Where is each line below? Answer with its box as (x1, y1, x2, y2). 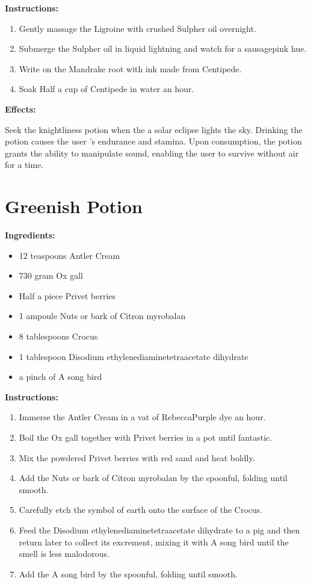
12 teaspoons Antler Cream (19, 249, 120, 261)
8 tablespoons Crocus (19, 330, 98, 343)
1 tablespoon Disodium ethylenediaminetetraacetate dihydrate (19, 350, 248, 362)
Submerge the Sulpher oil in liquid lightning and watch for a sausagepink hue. (19, 42, 307, 55)
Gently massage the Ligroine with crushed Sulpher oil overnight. (19, 22, 257, 34)
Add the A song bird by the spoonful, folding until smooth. (19, 567, 238, 580)
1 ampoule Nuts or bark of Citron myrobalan (19, 309, 186, 322)
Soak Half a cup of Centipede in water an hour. (19, 82, 194, 95)
